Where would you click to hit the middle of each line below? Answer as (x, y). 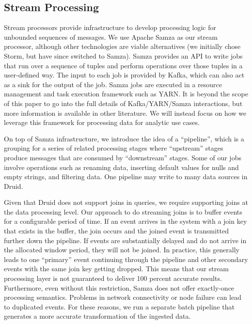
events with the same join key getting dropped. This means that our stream (117, 269)
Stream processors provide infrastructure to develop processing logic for (110, 27)
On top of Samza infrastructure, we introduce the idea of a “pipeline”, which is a (124, 138)
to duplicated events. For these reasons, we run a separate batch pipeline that (119, 306)
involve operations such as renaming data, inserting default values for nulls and (121, 167)
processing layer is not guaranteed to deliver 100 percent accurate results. (113, 278)
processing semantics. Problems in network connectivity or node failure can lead (123, 297)
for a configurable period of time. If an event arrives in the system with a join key (126, 221)
